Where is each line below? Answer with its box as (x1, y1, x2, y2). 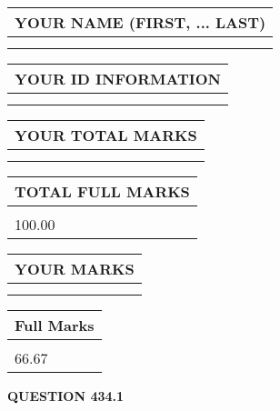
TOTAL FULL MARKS (15, 181, 190, 202)
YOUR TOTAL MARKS (15, 125, 197, 145)
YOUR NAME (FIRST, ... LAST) (15, 12, 266, 33)
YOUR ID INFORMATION (15, 68, 221, 89)
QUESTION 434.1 (7, 386, 125, 405)
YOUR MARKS (15, 258, 135, 279)
